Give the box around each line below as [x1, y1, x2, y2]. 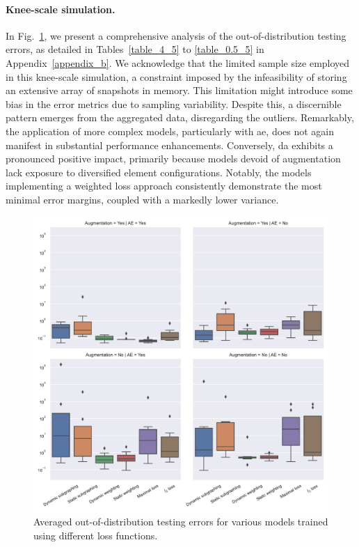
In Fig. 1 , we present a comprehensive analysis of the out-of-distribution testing [6, 28, 346, 43]
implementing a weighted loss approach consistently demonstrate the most [6, 178, 322, 193]
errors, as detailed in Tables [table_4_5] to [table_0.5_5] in [6, 42, 264, 56]
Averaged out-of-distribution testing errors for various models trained [33, 514, 328, 529]
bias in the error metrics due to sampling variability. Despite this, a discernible [6, 96, 342, 111]
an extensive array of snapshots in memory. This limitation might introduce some [6, 83, 353, 98]
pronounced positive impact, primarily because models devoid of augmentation [6, 151, 341, 166]
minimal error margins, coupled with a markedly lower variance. [6, 192, 279, 206]
